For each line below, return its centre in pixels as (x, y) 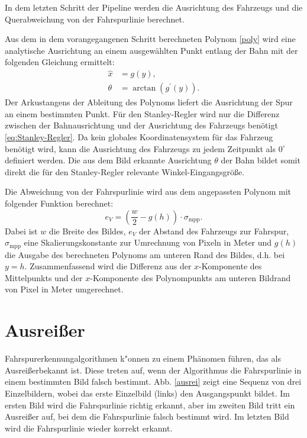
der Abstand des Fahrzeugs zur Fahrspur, (214, 231)
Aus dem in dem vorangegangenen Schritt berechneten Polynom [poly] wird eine (150, 39)
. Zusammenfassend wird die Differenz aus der (108, 266)
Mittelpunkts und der (44, 277)
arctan (144, 88)
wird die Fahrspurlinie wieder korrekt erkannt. (89, 428)
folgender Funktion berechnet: (59, 203)
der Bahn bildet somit (261, 160)
